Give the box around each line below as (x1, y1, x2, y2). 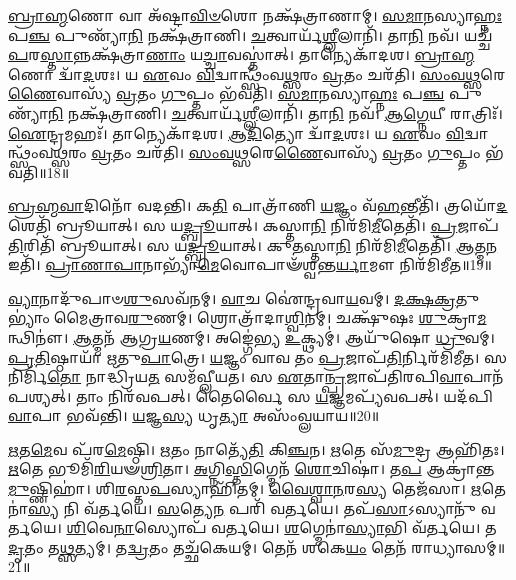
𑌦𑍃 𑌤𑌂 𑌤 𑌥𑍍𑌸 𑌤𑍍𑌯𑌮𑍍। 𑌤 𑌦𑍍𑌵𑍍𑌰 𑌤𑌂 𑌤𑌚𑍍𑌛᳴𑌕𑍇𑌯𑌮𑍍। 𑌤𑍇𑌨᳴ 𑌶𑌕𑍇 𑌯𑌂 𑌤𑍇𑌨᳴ (8, 536, 407, 557)
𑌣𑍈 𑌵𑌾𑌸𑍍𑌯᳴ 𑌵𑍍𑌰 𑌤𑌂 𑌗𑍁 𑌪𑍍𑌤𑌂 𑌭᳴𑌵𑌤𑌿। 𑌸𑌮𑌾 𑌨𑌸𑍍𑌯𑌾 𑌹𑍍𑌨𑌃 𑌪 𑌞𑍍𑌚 (8, 83, 445, 104)
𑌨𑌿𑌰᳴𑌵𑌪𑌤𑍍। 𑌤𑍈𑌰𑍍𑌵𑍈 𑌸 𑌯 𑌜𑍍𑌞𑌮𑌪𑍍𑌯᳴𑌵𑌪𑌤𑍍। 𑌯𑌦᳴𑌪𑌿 (107, 385, 493, 406)
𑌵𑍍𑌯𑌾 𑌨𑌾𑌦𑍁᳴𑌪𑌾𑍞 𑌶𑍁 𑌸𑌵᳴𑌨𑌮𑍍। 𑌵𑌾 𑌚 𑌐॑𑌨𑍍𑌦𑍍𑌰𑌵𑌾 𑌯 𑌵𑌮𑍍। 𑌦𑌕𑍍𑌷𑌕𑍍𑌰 (8, 287, 456, 308)
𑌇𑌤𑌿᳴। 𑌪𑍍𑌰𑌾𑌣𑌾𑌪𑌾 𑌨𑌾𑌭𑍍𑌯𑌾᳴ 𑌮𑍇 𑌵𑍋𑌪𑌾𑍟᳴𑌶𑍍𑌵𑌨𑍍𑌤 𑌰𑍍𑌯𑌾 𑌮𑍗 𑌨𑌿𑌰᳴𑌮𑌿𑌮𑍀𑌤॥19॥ (8, 254, 492, 275)
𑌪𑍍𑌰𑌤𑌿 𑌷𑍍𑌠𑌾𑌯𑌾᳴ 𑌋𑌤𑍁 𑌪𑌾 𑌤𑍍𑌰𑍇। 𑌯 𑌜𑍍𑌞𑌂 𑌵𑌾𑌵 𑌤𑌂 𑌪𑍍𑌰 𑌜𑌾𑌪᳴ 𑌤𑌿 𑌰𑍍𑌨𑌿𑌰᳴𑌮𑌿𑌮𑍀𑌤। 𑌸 (8, 346, 508, 367)
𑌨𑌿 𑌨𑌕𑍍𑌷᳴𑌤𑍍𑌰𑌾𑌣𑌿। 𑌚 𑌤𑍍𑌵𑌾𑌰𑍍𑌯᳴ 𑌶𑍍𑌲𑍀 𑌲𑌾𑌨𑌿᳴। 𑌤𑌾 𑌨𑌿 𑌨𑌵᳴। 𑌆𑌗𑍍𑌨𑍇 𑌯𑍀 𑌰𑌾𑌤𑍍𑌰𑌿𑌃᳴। (48, 102, 503, 123)
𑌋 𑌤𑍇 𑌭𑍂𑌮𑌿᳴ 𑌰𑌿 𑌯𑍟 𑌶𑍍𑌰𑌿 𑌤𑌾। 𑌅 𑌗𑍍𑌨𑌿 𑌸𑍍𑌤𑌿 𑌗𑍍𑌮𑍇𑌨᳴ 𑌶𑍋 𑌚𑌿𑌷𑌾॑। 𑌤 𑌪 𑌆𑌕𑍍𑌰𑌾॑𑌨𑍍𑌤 (8, 458, 495, 479)
